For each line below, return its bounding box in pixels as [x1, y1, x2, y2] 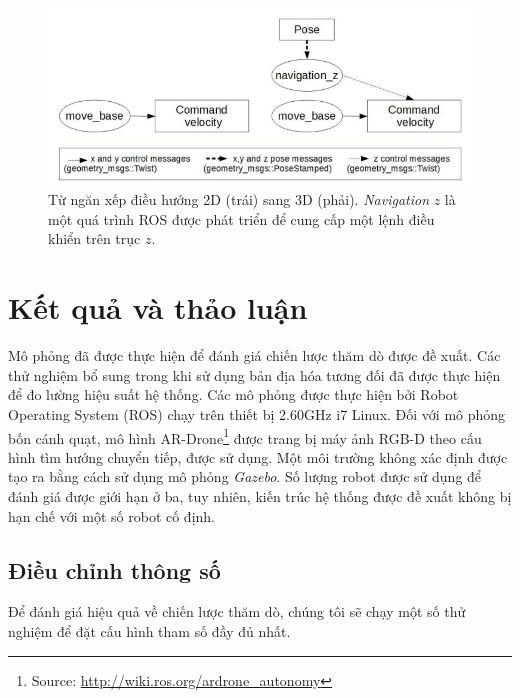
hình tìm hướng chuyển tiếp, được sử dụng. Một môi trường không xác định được [8, 446, 508, 467]
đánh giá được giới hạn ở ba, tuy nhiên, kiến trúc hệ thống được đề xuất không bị [8, 486, 512, 507]
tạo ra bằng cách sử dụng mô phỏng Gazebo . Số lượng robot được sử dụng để [8, 466, 482, 487]
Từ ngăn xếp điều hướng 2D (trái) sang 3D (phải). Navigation [48, 189, 430, 210]
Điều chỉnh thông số [8, 554, 221, 585]
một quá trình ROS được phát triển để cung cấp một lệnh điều [48, 208, 435, 229]
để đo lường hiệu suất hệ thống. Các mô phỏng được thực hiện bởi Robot [8, 384, 459, 405]
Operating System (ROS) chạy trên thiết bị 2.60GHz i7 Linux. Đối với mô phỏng [8, 403, 506, 424]
